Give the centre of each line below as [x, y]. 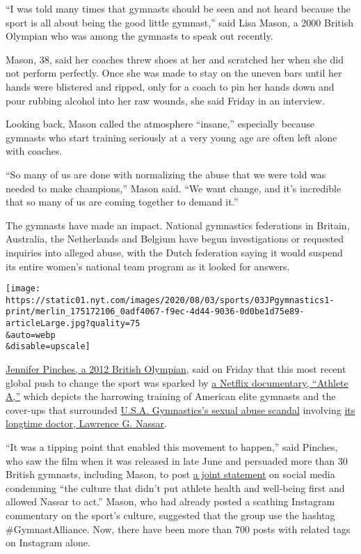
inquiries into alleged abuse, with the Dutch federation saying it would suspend [174, 252]
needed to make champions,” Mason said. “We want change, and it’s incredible [174, 188]
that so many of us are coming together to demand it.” [122, 202]
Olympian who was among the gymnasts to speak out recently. [139, 36]
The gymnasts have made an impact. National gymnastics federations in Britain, [178, 225]
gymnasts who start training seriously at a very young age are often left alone [171, 137]
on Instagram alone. [48, 543]
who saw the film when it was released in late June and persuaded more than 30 [177, 460]
